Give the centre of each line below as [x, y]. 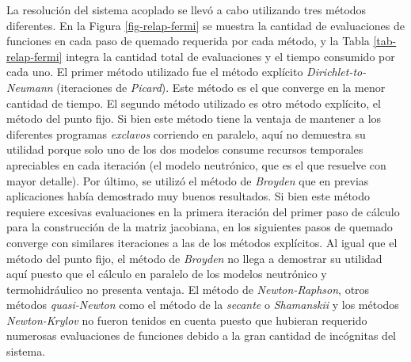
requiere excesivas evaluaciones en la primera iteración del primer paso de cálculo [203, 211]
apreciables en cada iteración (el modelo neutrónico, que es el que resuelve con [196, 164]
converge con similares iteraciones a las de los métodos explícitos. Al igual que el [202, 242]
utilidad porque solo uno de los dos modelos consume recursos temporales [185, 149]
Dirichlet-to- [337, 72]
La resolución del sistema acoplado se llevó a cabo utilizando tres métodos [186, 10]
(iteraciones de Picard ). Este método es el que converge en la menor [221, 87]
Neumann [30, 87]
